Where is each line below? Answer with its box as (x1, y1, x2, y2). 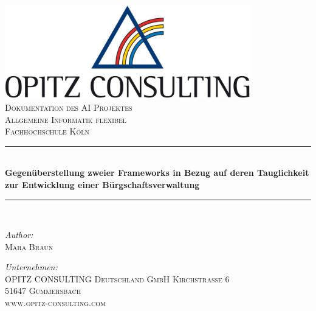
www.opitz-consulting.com (5, 296, 106, 309)
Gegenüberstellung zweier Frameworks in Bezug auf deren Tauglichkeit (5, 166, 309, 179)
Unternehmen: (5, 260, 58, 273)
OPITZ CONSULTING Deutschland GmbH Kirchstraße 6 (5, 272, 230, 285)
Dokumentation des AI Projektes (5, 100, 132, 113)
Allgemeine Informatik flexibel (5, 113, 127, 125)
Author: (5, 228, 33, 241)
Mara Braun (5, 240, 53, 253)
